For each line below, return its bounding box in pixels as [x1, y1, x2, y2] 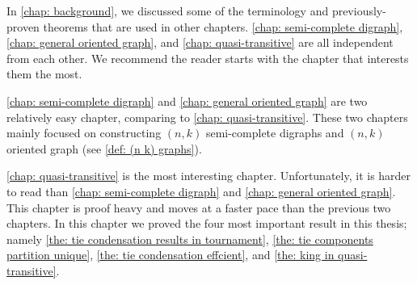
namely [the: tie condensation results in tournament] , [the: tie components [6, 230, 373, 247]
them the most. [6, 65, 82, 82]
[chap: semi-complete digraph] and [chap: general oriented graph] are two [6, 92, 368, 109]
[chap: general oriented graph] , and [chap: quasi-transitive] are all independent [6, 34, 394, 51]
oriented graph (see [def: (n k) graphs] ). [6, 140, 202, 157]
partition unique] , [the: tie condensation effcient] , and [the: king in [6, 246, 335, 263]
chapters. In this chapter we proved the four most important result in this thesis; [6, 215, 407, 232]
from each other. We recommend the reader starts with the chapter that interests [6, 49, 409, 66]
